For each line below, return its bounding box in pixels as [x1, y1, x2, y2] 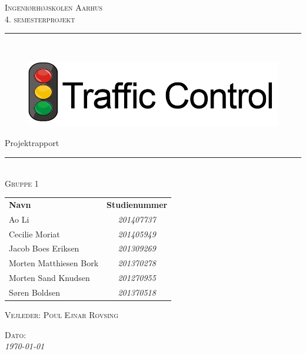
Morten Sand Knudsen [9, 272, 90, 284]
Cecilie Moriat [9, 227, 60, 240]
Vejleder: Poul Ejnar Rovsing [5, 309, 119, 320]
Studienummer [107, 198, 168, 210]
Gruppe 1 [5, 177, 39, 189]
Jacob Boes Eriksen [9, 242, 79, 254]
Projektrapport [5, 137, 59, 149]
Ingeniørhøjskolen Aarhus [5, 1, 103, 13]
